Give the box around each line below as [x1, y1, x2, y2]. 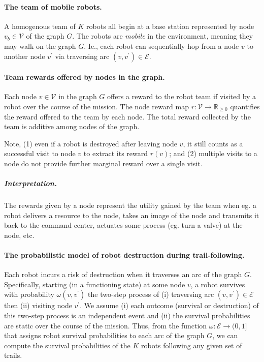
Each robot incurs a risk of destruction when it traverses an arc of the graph [4, 269, 242, 280]
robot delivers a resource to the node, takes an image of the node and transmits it [4, 209, 259, 220]
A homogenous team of [4, 20, 76, 31]
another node [4, 50, 45, 61]
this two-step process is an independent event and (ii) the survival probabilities [4, 310, 250, 321]
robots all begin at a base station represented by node [86, 20, 254, 31]
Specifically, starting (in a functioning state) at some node [4, 279, 185, 289]
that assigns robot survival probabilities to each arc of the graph [4, 330, 205, 341]
